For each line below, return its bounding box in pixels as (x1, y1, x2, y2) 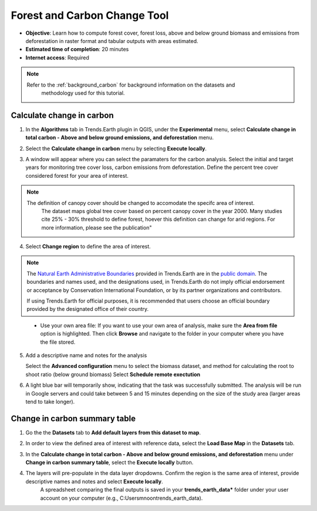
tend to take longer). (25, 398, 75, 405)
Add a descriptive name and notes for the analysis (25, 352, 147, 359)
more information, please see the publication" (41, 224, 152, 231)
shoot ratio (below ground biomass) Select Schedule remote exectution (25, 371, 201, 378)
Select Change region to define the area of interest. (25, 243, 151, 250)
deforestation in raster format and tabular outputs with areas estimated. (25, 37, 199, 44)
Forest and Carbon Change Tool (11, 9, 169, 22)
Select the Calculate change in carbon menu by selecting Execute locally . (25, 145, 207, 152)
